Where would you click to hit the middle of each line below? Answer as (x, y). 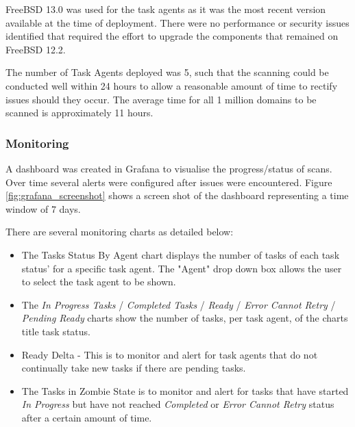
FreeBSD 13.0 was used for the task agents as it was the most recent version (166, 9)
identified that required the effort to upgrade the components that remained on (172, 36)
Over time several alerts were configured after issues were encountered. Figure (169, 182)
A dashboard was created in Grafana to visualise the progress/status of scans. (169, 168)
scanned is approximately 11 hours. (79, 113)
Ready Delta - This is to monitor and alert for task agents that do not (170, 354)
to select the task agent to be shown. (99, 282)
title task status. (56, 331)
